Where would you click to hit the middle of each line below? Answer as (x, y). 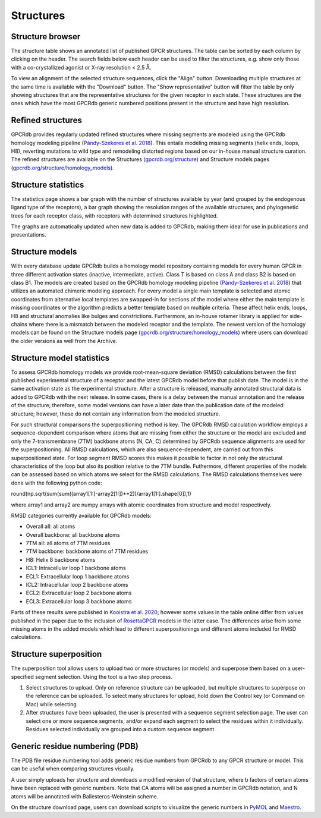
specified (22, 677)
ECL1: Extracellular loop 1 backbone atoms (78, 576)
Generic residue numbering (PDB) (75, 746)
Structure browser (46, 37)
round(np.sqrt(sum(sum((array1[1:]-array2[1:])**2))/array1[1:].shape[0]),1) (101, 494)
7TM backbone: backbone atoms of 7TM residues (87, 551)
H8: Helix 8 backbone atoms (61, 559)
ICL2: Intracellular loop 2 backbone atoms (77, 585)
